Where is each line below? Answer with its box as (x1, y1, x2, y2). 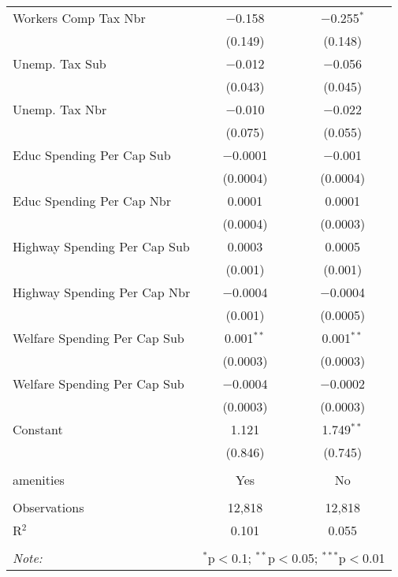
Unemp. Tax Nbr (13, 100, 107, 118)
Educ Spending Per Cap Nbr (13, 192, 172, 210)
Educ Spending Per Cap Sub (13, 146, 171, 164)
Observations (13, 498, 84, 516)
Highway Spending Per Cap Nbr (13, 283, 191, 301)
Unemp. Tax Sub (13, 54, 106, 73)
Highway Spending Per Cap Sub (13, 237, 190, 255)
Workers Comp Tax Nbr (13, 9, 146, 27)
